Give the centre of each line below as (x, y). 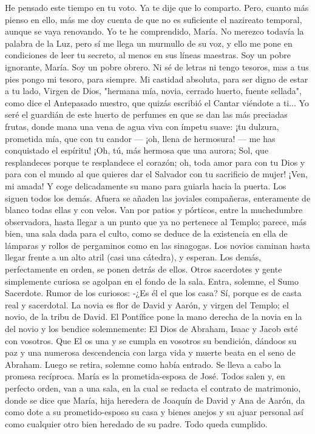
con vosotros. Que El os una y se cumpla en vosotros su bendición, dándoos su (151, 340)
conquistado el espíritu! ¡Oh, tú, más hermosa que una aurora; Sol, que (137, 150)
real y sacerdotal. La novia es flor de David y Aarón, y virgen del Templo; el (147, 304)
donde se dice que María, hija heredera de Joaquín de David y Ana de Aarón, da (155, 400)
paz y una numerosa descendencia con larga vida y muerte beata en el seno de (150, 352)
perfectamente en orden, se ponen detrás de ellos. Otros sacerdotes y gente (144, 269)
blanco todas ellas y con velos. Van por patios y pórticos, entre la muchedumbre (154, 210)
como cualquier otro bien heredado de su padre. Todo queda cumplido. (136, 423)
